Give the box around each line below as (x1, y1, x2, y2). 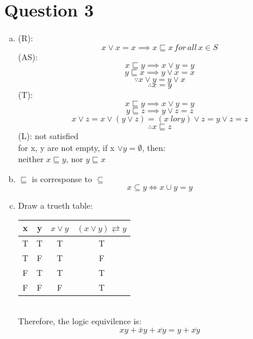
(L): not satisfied (18, 129, 79, 141)
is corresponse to (32, 172, 92, 185)
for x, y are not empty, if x (18, 141, 115, 153)
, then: (142, 141, 166, 153)
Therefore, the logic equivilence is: (18, 315, 142, 327)
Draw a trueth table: (18, 199, 93, 212)
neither (18, 153, 44, 165)
